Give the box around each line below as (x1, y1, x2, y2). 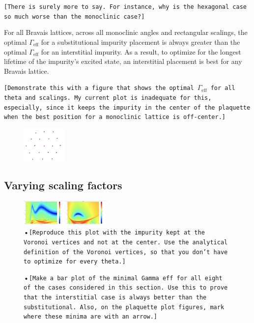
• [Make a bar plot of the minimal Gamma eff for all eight (24, 272, 223, 282)
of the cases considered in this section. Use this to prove (24, 284, 228, 292)
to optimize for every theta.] (24, 258, 126, 265)
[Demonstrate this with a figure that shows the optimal (4, 85, 194, 92)
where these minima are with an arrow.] (24, 313, 158, 321)
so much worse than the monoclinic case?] (4, 13, 145, 20)
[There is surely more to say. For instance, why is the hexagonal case (4, 3, 247, 10)
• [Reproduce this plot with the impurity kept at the (24, 227, 205, 237)
